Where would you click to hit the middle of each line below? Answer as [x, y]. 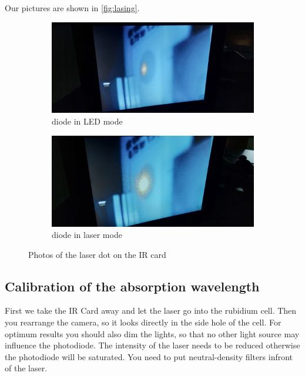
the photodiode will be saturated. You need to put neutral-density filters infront [149, 356]
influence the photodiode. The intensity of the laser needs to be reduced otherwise [152, 345]
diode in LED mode [87, 121]
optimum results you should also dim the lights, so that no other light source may [152, 333]
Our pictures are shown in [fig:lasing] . [72, 8]
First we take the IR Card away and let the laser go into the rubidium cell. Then [151, 310]
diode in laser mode [87, 235]
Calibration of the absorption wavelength [132, 286]
